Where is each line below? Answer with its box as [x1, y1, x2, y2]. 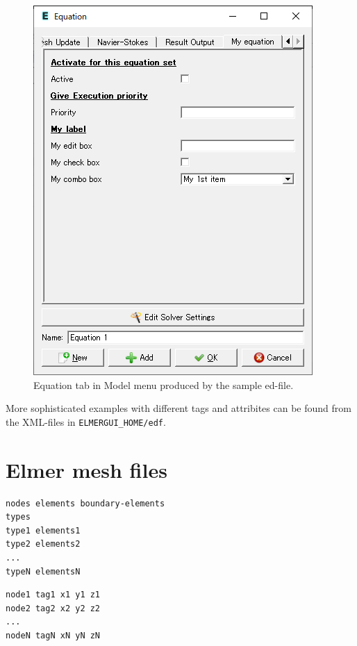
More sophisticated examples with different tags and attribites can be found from [6, 401, 351, 415]
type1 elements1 [6, 525, 81, 536]
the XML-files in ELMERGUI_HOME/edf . [6, 414, 166, 429]
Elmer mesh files [6, 455, 167, 483]
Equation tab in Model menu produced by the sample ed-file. [33, 377, 294, 392]
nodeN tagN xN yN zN [6, 630, 101, 640]
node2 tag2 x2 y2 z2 [6, 603, 101, 613]
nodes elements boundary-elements [6, 498, 165, 508]
